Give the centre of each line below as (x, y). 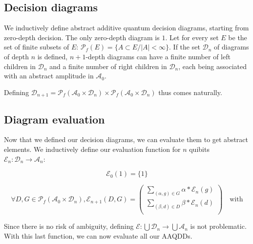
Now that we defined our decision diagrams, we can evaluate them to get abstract (126, 139)
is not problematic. (218, 226)
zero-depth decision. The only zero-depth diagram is (82, 37)
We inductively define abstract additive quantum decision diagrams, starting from (126, 28)
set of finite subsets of (37, 47)
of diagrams (232, 47)
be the (238, 37)
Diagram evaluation (54, 119)
